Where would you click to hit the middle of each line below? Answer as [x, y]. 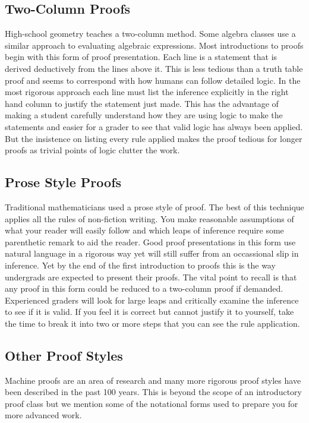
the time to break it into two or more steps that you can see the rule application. [152, 323]
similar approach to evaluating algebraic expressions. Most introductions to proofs [154, 45]
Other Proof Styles [64, 355]
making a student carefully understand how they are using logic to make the [144, 115]
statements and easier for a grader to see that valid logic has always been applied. [154, 126]
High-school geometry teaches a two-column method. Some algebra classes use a [150, 34]
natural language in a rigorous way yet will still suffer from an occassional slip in [152, 253]
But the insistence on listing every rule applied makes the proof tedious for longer [154, 138]
